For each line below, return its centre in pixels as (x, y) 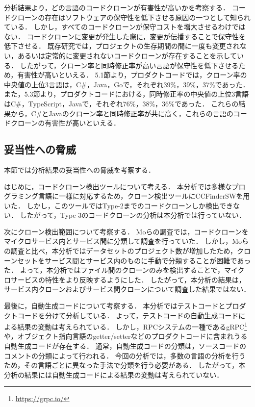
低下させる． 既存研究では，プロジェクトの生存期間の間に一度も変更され (122, 46)
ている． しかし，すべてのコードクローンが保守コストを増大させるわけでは (125, 27)
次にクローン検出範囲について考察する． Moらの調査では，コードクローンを (126, 231)
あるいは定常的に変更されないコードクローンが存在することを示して (127, 55)
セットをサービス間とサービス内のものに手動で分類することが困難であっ (134, 260)
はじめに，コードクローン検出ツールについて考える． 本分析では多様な (118, 186)
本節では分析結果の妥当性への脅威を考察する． (79, 169)
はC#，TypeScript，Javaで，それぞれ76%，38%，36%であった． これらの (121, 103)
